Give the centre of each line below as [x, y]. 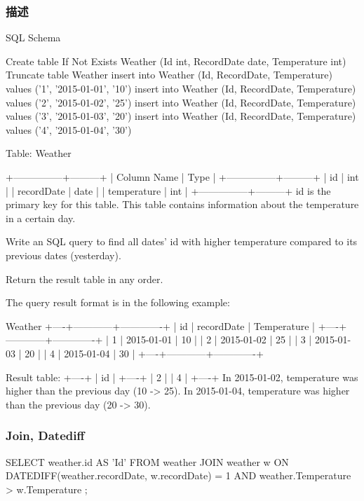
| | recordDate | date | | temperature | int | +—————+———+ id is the [168, 190]
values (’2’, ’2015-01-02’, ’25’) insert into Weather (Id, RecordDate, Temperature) [181, 102]
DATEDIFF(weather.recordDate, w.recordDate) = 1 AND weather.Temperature [178, 475]
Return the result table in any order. [85, 279]
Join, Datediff [45, 435]
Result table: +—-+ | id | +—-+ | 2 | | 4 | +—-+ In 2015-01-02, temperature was [182, 377]
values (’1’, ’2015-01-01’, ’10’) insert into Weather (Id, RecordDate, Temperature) [181, 88]
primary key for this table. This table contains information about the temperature [182, 204]
